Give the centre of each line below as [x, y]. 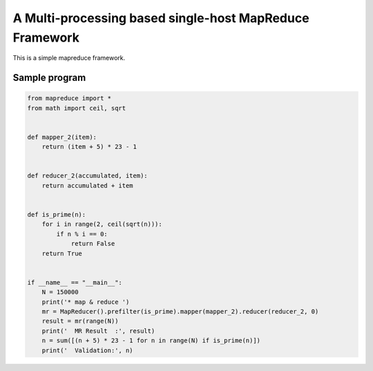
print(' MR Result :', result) [98, 331]
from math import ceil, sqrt [77, 108]
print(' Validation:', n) [88, 350]
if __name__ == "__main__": [75, 282]
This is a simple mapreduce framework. [69, 58]
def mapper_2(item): [62, 137]
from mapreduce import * [69, 98]
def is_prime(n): [57, 215]
